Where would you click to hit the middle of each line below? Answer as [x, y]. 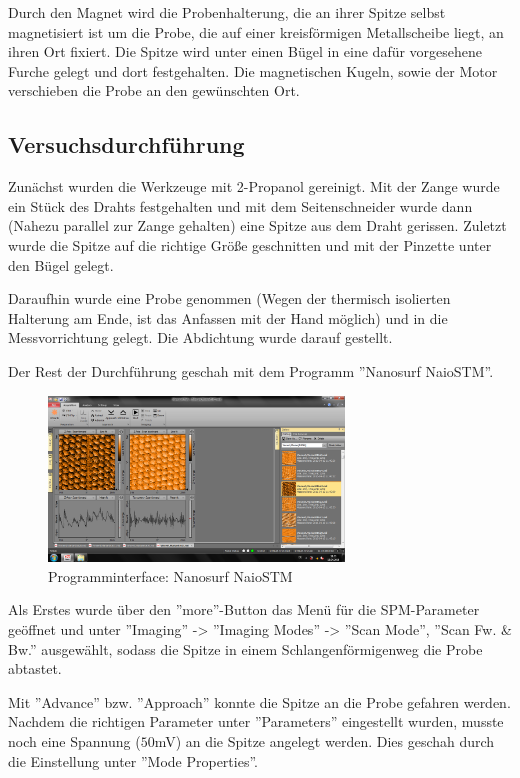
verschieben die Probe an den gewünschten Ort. [154, 90]
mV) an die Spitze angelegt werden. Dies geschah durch [324, 740]
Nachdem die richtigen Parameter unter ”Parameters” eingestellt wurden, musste [256, 721]
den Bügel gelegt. [61, 264]
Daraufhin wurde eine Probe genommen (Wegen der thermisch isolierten [229, 298]
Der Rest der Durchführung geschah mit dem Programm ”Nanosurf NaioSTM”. [251, 370]
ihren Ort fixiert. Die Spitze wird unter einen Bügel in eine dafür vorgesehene [245, 51]
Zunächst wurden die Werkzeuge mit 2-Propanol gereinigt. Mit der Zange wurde [254, 186]
